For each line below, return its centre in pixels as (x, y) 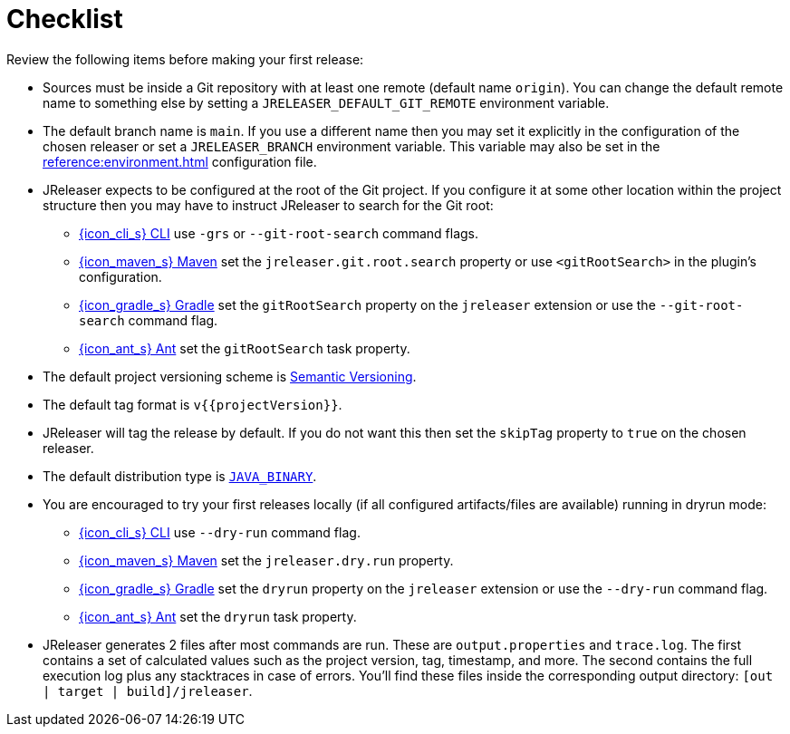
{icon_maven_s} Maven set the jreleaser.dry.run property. (266, 560)
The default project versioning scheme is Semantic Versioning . (230, 376)
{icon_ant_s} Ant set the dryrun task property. (218, 616)
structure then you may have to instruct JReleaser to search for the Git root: (268, 205)
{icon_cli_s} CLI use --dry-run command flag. (220, 532)
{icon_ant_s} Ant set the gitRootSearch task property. (245, 348)
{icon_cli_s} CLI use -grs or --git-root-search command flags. (279, 233)
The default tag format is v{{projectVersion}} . (193, 404)
